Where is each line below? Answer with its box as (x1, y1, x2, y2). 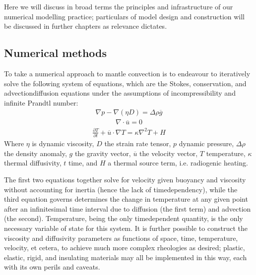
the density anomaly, (4, 148, 67, 158)
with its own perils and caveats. (4, 262, 100, 272)
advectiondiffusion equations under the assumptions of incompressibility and (4, 88, 236, 98)
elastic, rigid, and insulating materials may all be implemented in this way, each (4, 252, 247, 262)
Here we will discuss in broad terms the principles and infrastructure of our (4, 1, 233, 11)
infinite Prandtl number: (4, 97, 78, 108)
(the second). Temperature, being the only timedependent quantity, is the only (4, 213, 243, 223)
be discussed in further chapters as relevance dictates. (4, 21, 167, 31)
